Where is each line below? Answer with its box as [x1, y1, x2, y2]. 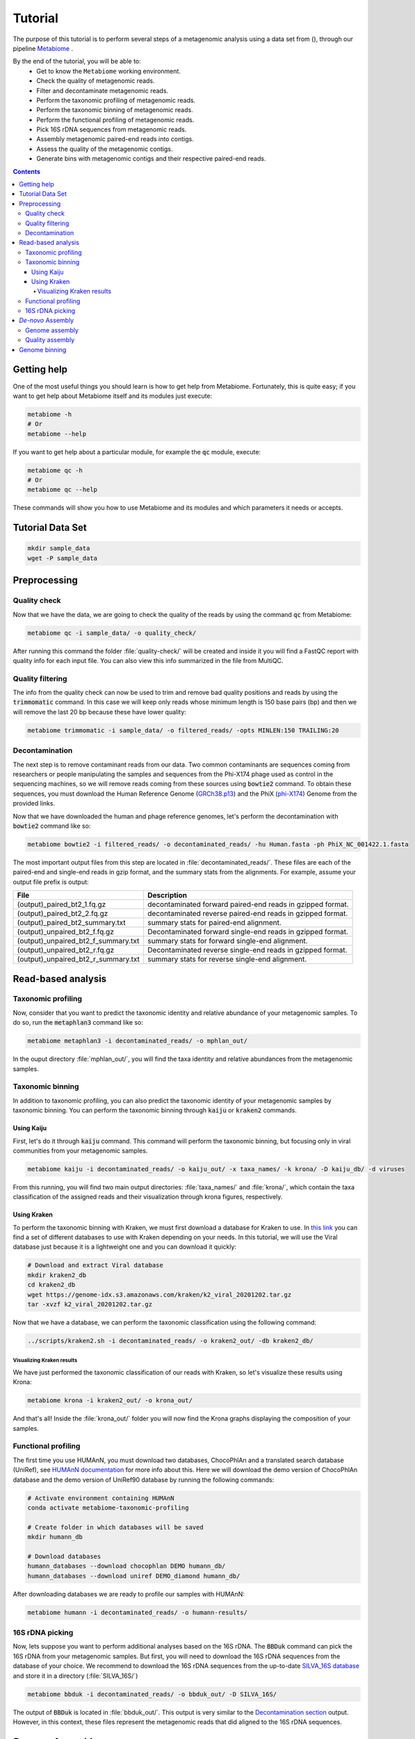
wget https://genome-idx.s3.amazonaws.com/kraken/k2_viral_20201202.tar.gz [27, 1290, 292, 1299]
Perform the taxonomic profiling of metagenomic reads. [36, 96, 196, 104]
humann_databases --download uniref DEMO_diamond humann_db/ [27, 1572, 241, 1580]
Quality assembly [25, 336, 75, 344]
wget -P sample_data [27, 554, 97, 562]
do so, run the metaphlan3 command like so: [13, 1018, 144, 1027]
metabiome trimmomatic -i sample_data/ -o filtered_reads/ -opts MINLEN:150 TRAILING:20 [27, 726, 340, 734]
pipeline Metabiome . [13, 44, 73, 52]
